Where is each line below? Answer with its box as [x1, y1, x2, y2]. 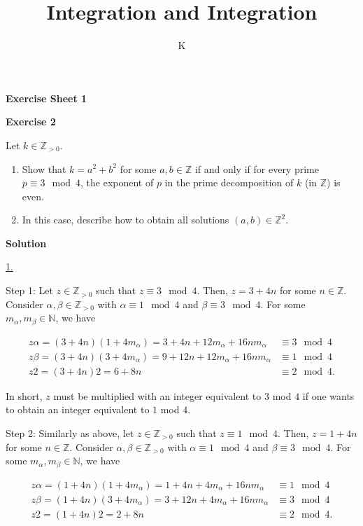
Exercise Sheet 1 [6, 90, 87, 105]
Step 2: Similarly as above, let [6, 425, 134, 440]
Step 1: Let [6, 283, 53, 298]
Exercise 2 [6, 114, 56, 129]
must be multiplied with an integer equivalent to [53, 388, 262, 403]
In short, [6, 388, 43, 403]
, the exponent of [80, 175, 154, 190]
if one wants [302, 388, 355, 403]
